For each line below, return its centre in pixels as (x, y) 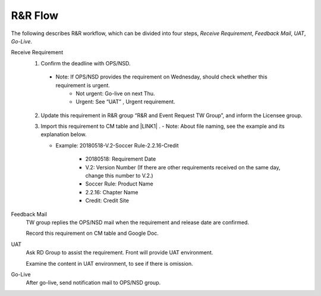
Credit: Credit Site (107, 201)
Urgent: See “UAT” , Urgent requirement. (125, 102)
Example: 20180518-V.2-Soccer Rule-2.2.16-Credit (117, 145)
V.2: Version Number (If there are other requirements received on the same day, (183, 167)
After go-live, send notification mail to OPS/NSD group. (93, 283)
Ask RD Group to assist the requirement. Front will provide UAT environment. (119, 253)
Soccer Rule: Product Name (119, 184)
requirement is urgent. (83, 85)
